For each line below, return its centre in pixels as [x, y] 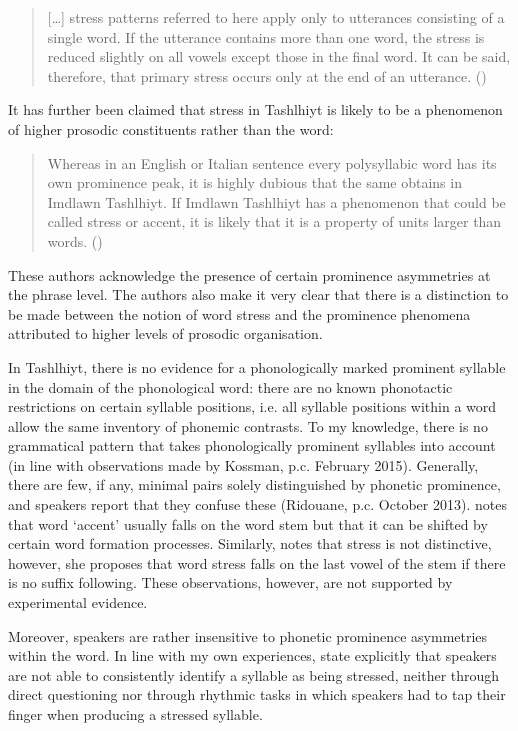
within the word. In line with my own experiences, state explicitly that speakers [252, 655]
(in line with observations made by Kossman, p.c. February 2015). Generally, [243, 464]
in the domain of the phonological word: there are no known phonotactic [230, 386]
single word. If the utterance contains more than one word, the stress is [266, 36]
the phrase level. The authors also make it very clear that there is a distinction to [258, 294]
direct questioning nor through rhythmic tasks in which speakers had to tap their [257, 694]
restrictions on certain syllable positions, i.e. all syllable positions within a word [252, 406]
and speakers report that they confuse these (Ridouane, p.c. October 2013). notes [257, 504]
